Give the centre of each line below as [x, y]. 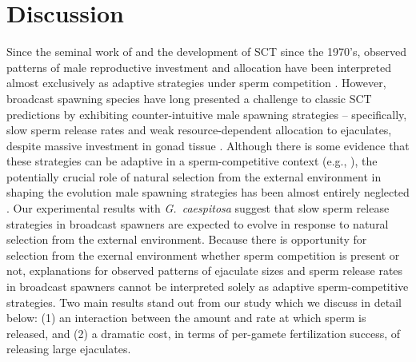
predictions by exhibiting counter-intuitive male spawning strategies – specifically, [207, 114]
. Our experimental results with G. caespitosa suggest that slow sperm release [198, 208]
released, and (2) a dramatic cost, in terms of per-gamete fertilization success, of [204, 333]
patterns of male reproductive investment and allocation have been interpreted [199, 67]
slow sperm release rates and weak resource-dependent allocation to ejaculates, [199, 130]
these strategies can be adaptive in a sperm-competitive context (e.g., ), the [192, 161]
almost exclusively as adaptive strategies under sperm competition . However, [196, 83]
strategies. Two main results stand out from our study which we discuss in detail [204, 302]
